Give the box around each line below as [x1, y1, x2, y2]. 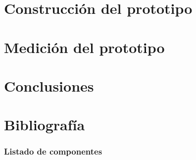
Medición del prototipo [4, 37, 165, 57]
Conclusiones [4, 75, 94, 96]
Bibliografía [4, 114, 85, 135]
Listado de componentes [4, 145, 102, 158]
